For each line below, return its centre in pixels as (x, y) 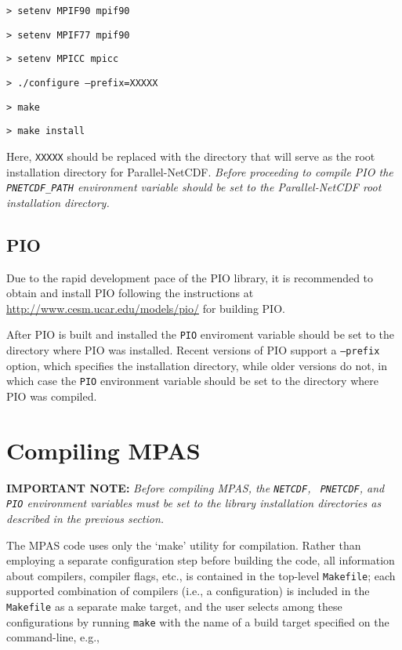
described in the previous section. (85, 519)
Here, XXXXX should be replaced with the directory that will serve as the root (191, 156)
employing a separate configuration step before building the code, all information (201, 560)
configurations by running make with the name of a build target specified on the (198, 621)
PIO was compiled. (52, 396)
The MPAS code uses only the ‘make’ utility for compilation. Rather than (184, 545)
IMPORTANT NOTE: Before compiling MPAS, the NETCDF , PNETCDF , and (196, 487)
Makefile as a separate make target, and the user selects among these (174, 606)
